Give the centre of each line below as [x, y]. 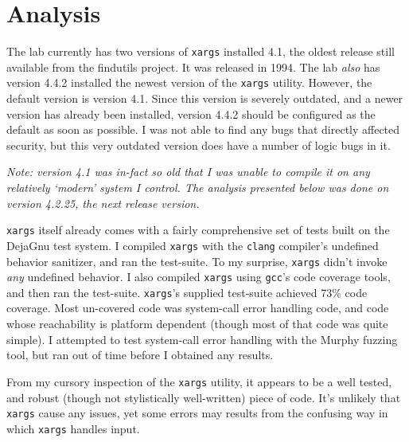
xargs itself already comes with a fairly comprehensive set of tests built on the [198, 230]
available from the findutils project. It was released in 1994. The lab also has [193, 66]
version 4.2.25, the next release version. [103, 203]
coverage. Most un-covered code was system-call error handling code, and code [198, 308]
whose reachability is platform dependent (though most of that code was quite [197, 324]
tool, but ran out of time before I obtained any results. [140, 355]
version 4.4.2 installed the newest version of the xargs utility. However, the [189, 82]
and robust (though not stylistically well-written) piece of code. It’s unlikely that [204, 397]
